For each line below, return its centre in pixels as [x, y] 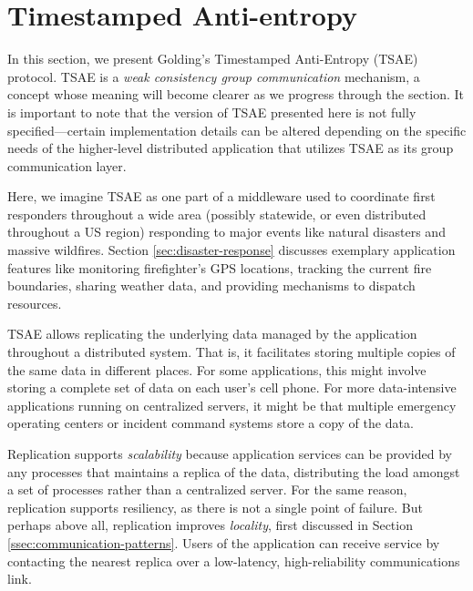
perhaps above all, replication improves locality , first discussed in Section [210, 525]
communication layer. [67, 165]
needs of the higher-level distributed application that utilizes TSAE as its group [231, 148]
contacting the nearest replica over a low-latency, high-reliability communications [234, 560]
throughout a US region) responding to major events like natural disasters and [226, 232]
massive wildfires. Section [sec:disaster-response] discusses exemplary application [231, 250]
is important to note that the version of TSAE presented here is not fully [212, 112]
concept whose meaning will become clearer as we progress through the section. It [236, 94]
